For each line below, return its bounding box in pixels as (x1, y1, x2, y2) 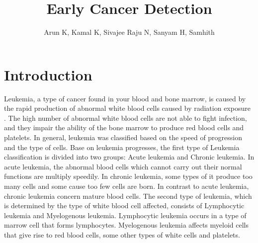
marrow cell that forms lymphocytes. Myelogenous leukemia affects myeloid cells (4, 220, 249, 230)
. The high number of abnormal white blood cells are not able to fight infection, (4, 112, 247, 123)
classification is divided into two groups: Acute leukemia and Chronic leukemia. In (4, 152, 255, 162)
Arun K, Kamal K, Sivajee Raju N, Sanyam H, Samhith (44, 27, 215, 37)
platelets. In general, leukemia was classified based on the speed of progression (4, 132, 243, 143)
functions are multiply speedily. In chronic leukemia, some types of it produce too (4, 171, 253, 181)
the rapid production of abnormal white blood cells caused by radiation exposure (4, 103, 251, 113)
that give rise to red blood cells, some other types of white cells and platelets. (4, 229, 240, 240)
